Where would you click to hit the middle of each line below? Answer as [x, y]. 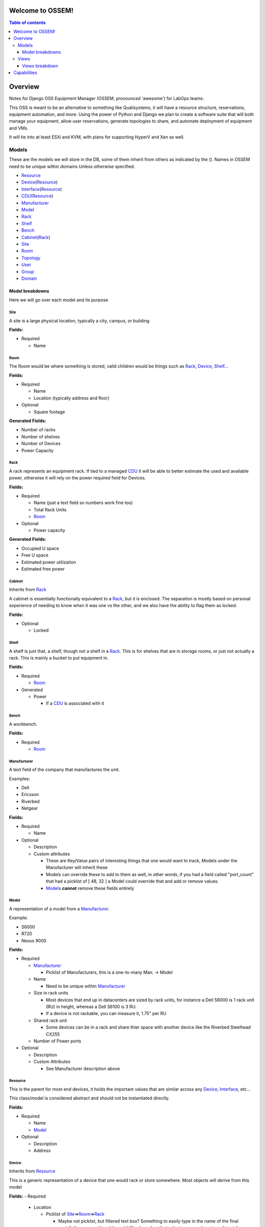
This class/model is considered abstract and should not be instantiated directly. [89, 1098]
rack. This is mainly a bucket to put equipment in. [59, 658]
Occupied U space [40, 548]
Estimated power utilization [49, 562]
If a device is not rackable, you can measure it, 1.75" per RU [106, 1014]
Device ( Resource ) [40, 182]
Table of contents [27, 23]
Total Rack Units [50, 509]
